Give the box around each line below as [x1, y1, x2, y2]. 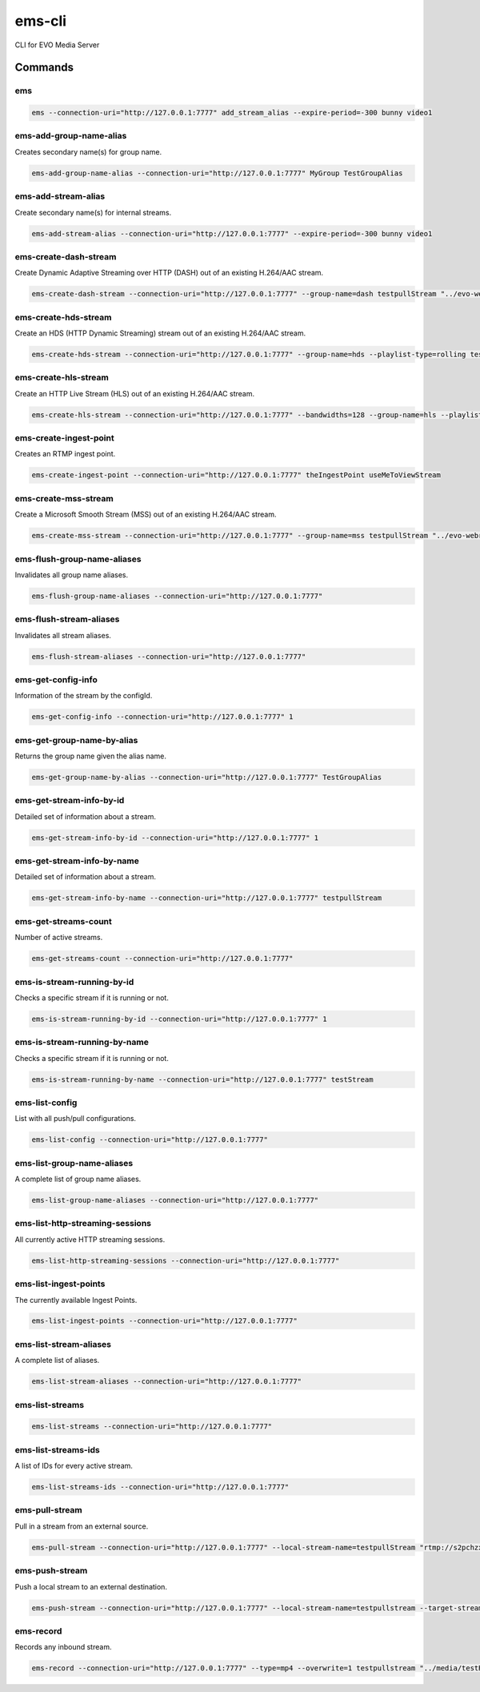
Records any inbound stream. [14, 1642, 112, 1652]
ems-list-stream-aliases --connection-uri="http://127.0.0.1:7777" [31, 1377, 302, 1386]
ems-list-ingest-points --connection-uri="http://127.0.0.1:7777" [31, 1316, 298, 1325]
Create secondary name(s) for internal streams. [14, 207, 172, 217]
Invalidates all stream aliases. [14, 630, 112, 640]
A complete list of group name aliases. [14, 1174, 142, 1184]
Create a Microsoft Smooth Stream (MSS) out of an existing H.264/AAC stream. [14, 509, 277, 520]
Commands [14, 61, 74, 74]
